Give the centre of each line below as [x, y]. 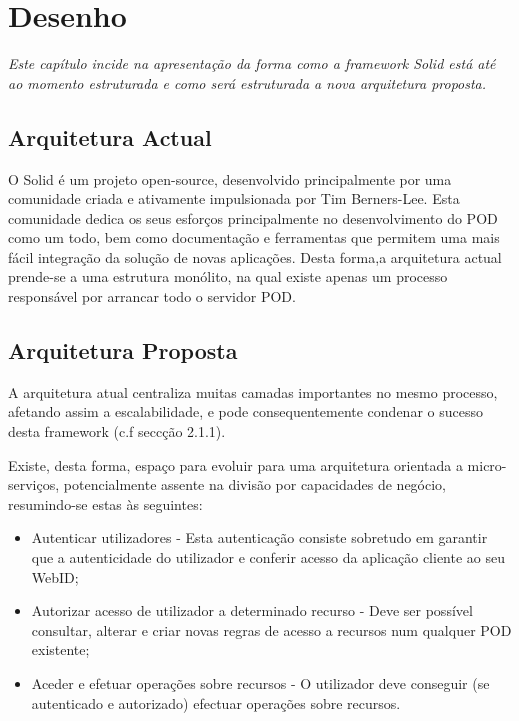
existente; [60, 649]
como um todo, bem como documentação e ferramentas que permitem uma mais [254, 237]
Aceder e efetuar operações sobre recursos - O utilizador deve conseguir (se [260, 683]
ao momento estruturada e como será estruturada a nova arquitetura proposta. [247, 82]
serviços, [34, 484]
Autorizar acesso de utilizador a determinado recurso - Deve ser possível [252, 610]
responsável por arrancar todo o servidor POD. [152, 296]
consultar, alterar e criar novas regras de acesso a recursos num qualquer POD [271, 629]
